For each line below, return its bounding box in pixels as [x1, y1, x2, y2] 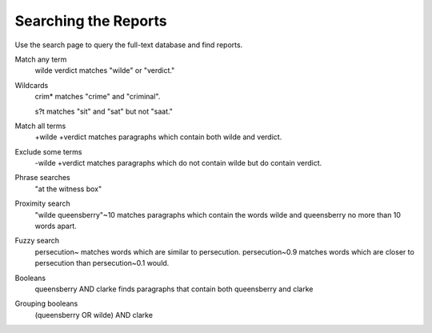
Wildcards [14, 80, 49, 90]
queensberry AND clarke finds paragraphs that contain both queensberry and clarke [34, 284, 314, 294]
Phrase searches [14, 173, 71, 183]
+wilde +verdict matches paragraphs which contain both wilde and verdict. [34, 132, 282, 142]
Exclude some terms [14, 146, 82, 156]
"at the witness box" [34, 184, 102, 194]
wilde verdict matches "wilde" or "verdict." [34, 66, 175, 75]
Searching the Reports [14, 12, 167, 30]
